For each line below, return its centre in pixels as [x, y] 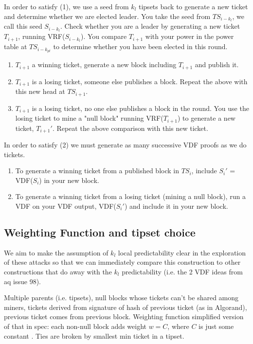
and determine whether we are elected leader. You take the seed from [107, 16]
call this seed [23, 26]
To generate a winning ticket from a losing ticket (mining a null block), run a [130, 196]
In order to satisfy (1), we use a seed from [66, 6]
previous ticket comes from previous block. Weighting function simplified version [124, 317]
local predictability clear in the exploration [182, 252]
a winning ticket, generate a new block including [104, 64]
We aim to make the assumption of [56, 252]
